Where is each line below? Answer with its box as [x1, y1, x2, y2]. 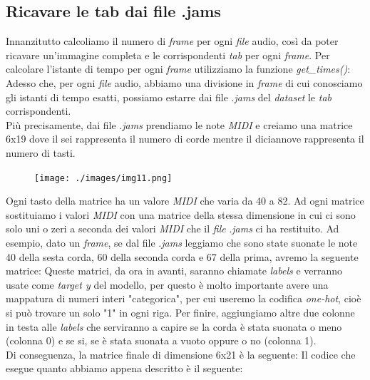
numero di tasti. [6, 145, 76, 160]
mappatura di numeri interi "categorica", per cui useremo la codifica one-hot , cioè [6, 291, 361, 306]
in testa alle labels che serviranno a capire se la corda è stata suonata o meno [6, 319, 342, 334]
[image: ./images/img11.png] [34, 173, 173, 183]
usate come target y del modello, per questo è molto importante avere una [6, 277, 329, 292]
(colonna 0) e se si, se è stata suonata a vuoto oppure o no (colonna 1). [6, 333, 317, 348]
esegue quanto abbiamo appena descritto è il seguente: [6, 361, 243, 376]
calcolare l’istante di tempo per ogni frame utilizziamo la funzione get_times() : [6, 61, 351, 76]
